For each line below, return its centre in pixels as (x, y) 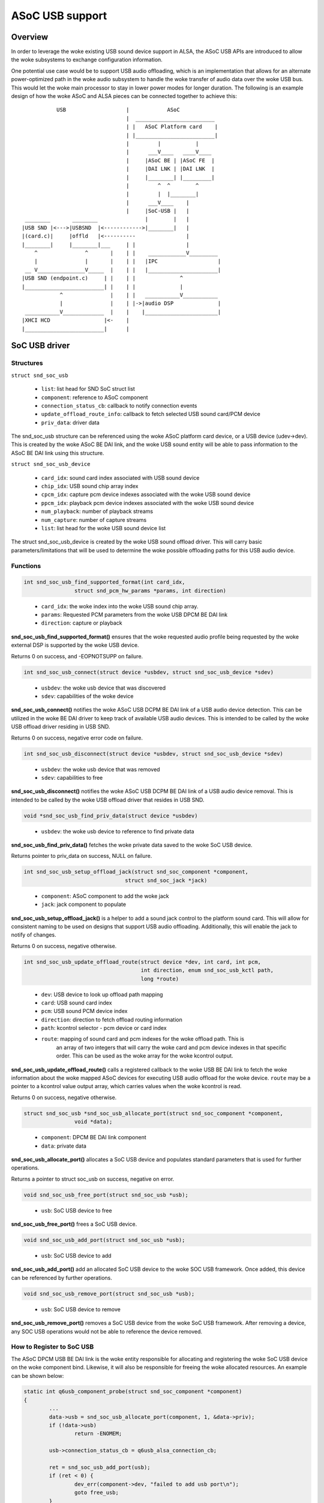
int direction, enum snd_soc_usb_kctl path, (207, 970)
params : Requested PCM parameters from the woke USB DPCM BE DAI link (134, 615)
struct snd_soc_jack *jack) (166, 880)
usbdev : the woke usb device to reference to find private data (118, 831)
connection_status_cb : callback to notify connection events (119, 405)
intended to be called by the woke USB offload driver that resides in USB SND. (108, 800)
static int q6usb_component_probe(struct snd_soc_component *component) (133, 1391)
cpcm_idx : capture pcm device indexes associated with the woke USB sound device (146, 494)
